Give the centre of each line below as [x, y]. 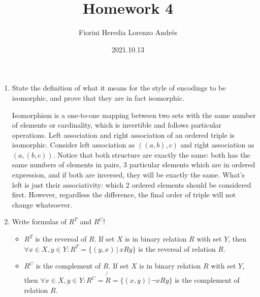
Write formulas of [39, 221]
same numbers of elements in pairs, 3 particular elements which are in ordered [134, 165]
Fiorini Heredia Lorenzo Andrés [128, 32]
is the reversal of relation [177, 248]
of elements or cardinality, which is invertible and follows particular [117, 125]
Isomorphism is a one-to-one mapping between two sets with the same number [134, 115]
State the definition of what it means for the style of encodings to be [119, 88]
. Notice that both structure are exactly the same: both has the [152, 154]
